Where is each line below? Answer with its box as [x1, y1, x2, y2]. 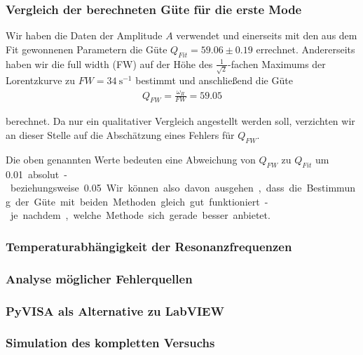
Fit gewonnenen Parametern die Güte [6, 41, 167, 56]
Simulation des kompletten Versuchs [6, 334, 215, 351]
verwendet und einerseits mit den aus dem [176, 28, 357, 43]
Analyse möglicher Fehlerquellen [6, 269, 193, 287]
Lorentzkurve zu [6, 73, 76, 88]
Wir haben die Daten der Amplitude [6, 28, 163, 43]
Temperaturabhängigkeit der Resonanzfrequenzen [6, 237, 292, 255]
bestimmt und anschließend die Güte [135, 73, 293, 88]
